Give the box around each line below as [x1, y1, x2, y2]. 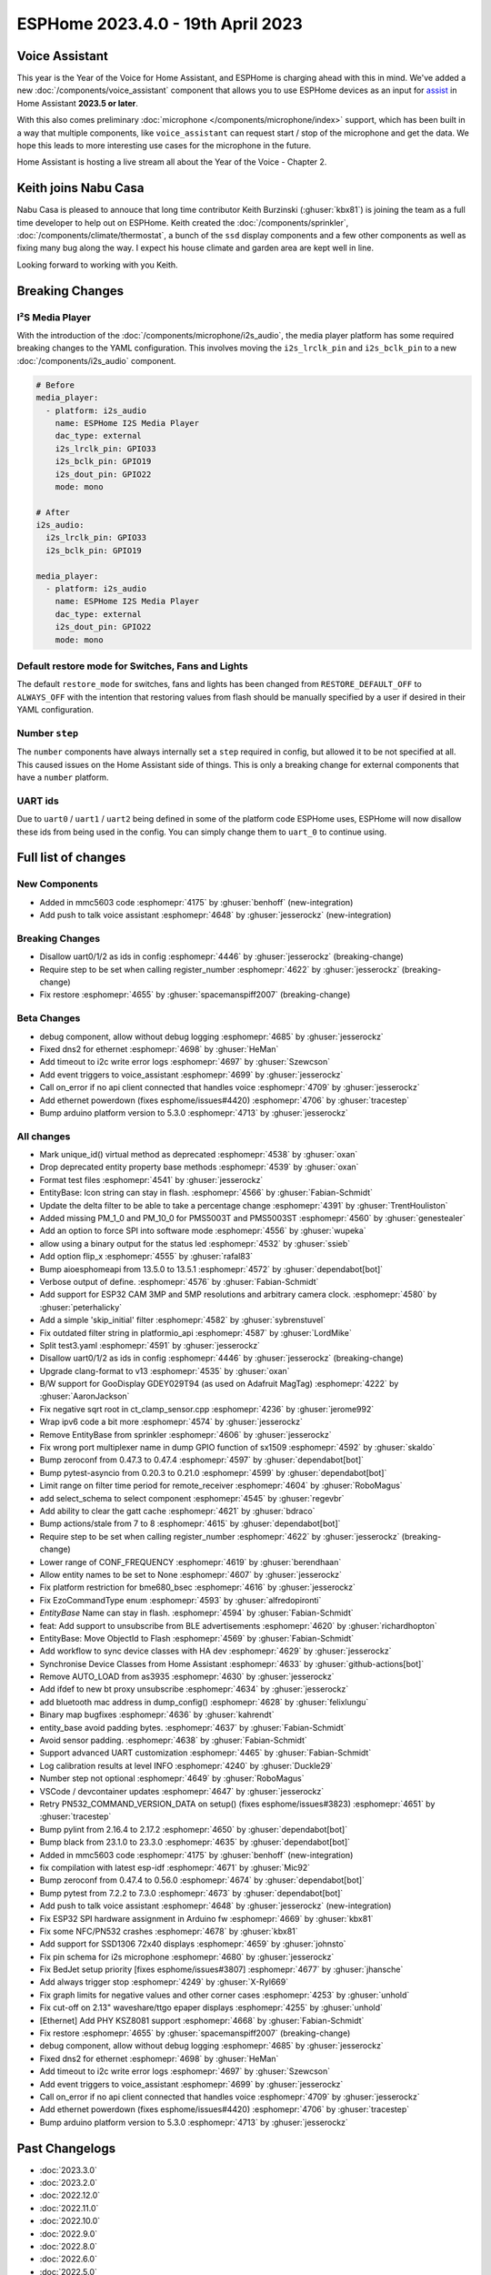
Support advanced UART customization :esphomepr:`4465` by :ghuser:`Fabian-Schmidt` [39, 1747, 372, 1758]
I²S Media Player [16, 310, 92, 323]
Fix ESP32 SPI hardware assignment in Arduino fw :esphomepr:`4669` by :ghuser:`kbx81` [39, 1913, 374, 1924]
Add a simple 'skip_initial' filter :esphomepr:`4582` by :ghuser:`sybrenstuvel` [39, 1315, 326, 1326]
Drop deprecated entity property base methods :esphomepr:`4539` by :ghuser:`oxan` [39, 1161, 359, 1173]
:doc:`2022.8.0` [39, 2241, 98, 2251]
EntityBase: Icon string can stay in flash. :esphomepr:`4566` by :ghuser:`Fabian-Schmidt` [39, 1188, 373, 1198]
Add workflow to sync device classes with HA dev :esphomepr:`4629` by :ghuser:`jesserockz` [39, 1645, 392, 1656]
